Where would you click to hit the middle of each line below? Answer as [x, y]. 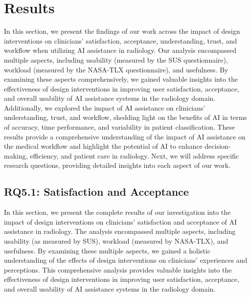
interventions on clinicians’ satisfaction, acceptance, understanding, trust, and [121, 40]
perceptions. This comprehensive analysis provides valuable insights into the [118, 269]
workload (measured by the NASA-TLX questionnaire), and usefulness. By [116, 69]
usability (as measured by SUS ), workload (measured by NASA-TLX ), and [116, 241]
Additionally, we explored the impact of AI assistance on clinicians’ [105, 107]
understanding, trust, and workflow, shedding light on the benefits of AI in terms [125, 117]
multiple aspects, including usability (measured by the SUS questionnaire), [116, 59]
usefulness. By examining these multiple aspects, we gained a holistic [107, 250]
